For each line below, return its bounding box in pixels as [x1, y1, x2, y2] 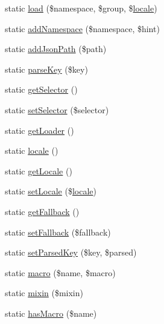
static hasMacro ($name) [5, 306, 97, 319]
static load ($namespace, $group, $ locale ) [5, 2, 157, 14]
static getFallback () [5, 205, 80, 217]
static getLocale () [5, 164, 72, 177]
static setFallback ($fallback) [5, 225, 111, 238]
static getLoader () [5, 124, 74, 136]
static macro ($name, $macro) [5, 266, 116, 279]
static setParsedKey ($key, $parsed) [5, 246, 137, 259]
